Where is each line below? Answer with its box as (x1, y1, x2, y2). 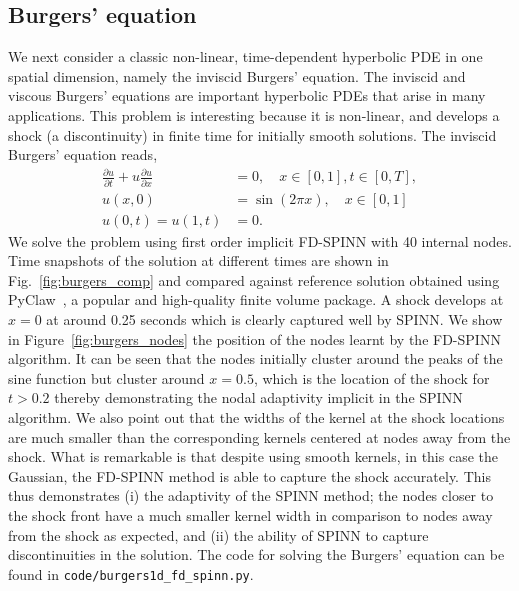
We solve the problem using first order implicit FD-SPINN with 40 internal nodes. (8, 230, 512, 251)
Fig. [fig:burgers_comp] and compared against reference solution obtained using (8, 269, 500, 290)
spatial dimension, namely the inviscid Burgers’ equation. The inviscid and (8, 65, 466, 86)
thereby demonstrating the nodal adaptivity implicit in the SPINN (54, 387, 463, 408)
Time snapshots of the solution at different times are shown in (8, 250, 389, 271)
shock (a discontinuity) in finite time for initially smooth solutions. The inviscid (8, 124, 497, 145)
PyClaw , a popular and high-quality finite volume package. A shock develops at (8, 289, 504, 310)
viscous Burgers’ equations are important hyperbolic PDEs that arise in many (8, 85, 486, 106)
